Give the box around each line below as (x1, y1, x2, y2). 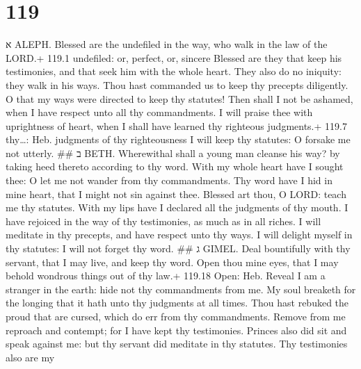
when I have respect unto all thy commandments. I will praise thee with (6, 105, 313, 120)
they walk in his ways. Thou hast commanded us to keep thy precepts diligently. (6, 77, 348, 92)
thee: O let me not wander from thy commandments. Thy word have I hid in (6, 173, 332, 188)
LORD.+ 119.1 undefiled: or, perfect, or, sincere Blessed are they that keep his (6, 50, 342, 65)
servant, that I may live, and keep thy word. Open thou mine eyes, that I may (6, 254, 339, 269)
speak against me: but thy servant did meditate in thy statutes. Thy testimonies (6, 336, 348, 351)
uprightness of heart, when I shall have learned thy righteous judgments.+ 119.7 (6, 118, 347, 133)
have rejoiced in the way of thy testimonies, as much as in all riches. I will (6, 213, 321, 228)
